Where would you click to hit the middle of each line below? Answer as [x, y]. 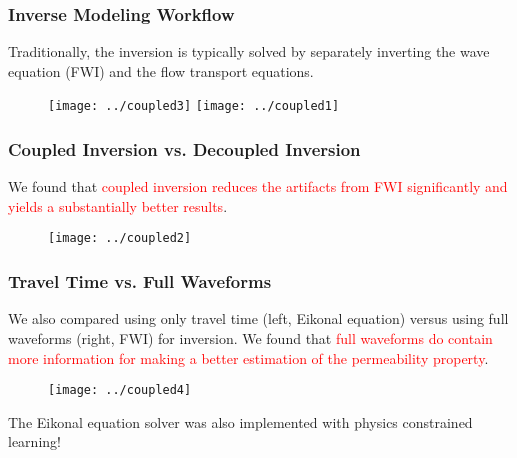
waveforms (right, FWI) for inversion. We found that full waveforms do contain [250, 337]
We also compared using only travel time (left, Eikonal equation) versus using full [258, 318]
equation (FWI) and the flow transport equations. [161, 70]
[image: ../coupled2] [120, 238]
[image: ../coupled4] [120, 390]
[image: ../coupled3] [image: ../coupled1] [194, 106]
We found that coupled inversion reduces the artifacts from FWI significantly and [258, 186]
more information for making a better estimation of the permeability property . [248, 357]
